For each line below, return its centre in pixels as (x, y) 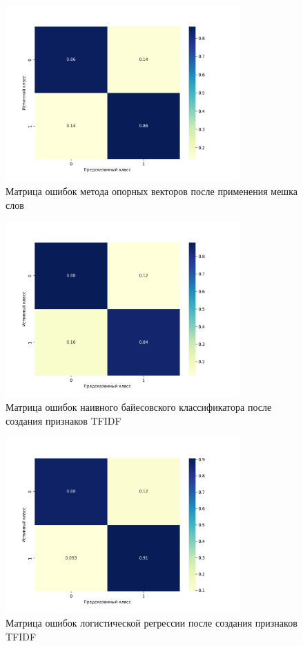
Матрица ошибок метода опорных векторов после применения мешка (151, 191)
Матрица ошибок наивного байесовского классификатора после (139, 407)
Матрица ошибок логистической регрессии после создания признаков (151, 623)
